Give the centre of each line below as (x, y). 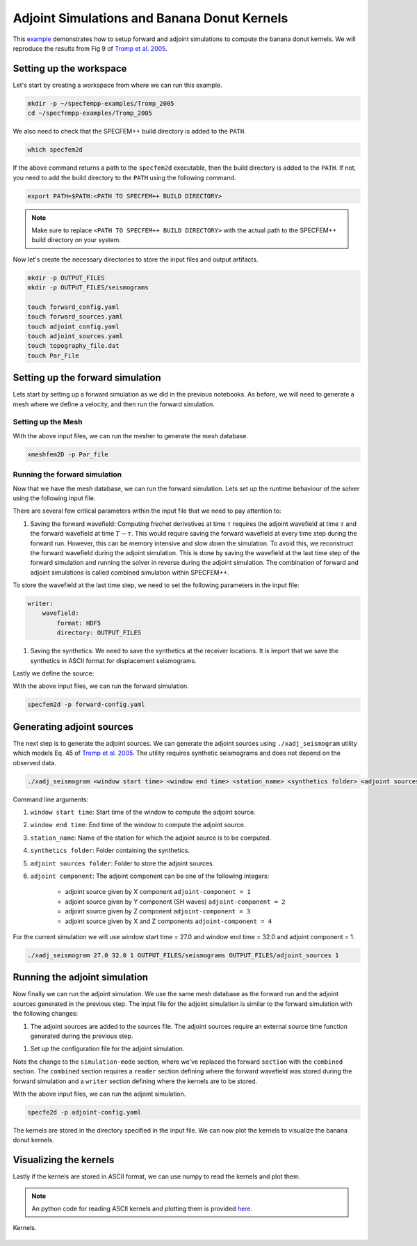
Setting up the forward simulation (87, 378)
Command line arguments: (51, 799)
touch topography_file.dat (73, 346)
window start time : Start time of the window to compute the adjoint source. (143, 812)
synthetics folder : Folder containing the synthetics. (110, 850)
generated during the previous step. (82, 1036)
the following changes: (46, 1014)
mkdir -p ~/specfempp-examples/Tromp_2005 (101, 103)
